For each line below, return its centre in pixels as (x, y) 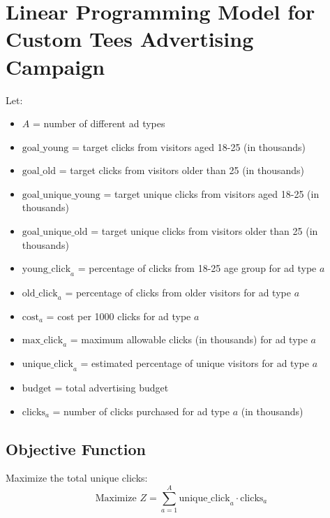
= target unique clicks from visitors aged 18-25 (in (211, 193)
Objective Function (76, 448)
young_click (46, 269)
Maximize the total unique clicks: (77, 478)
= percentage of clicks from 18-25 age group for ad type (197, 268)
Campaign (55, 66)
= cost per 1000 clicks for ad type (119, 316)
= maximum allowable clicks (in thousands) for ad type (189, 339)
